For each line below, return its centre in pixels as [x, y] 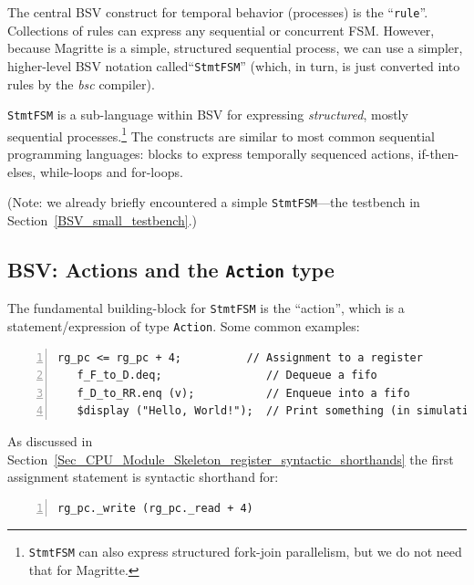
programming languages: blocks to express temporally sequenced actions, [211, 153]
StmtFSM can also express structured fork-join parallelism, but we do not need [245, 552]
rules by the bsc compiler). [81, 84]
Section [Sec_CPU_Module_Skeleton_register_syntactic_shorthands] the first [231, 459]
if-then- [438, 153]
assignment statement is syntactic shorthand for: [143, 477]
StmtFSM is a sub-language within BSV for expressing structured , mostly [208, 115]
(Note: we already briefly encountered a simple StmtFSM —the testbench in [214, 202]
